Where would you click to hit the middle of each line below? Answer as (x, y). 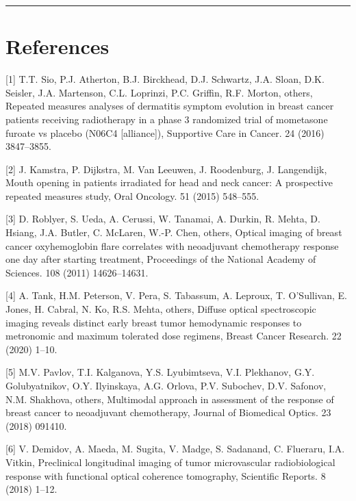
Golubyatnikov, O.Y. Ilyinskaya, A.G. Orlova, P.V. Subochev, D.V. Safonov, (166, 385)
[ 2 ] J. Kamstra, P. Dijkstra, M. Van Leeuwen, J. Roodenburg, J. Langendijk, (166, 169)
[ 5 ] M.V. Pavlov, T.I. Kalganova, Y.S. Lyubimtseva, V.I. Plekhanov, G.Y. (160, 372)
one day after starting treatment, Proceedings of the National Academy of (161, 259)
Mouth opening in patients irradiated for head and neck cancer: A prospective (169, 182)
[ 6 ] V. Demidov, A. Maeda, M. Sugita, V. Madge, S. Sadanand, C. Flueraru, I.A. (175, 449)
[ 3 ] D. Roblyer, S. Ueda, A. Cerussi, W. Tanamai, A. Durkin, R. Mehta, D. (163, 219)
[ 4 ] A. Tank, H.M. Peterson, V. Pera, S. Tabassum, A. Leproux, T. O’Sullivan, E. (176, 295)
